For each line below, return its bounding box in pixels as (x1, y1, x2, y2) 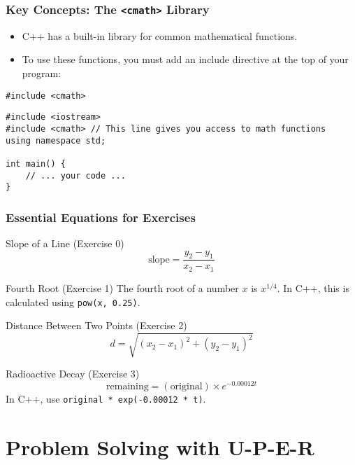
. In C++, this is (277, 280, 349, 295)
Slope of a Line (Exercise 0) (6, 236, 124, 251)
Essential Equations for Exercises (6, 208, 196, 225)
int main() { (6, 158, 66, 169)
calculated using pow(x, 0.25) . (6, 294, 140, 309)
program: (22, 65, 61, 80)
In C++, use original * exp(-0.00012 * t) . (6, 391, 206, 405)
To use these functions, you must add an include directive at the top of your (22, 52, 349, 67)
